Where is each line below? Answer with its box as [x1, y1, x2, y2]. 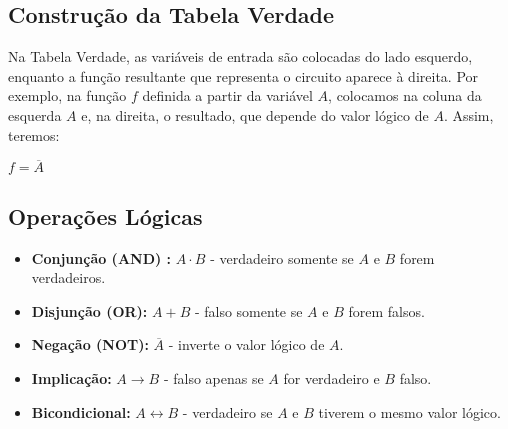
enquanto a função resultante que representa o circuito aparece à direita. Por [8, 65, 479, 86]
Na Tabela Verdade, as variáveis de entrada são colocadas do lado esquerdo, [8, 46, 473, 67]
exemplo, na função [8, 85, 127, 106]
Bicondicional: [31, 401, 131, 422]
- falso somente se [194, 300, 303, 321]
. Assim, [443, 104, 494, 125]
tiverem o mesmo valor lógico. [318, 401, 501, 422]
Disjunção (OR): [31, 300, 148, 321]
